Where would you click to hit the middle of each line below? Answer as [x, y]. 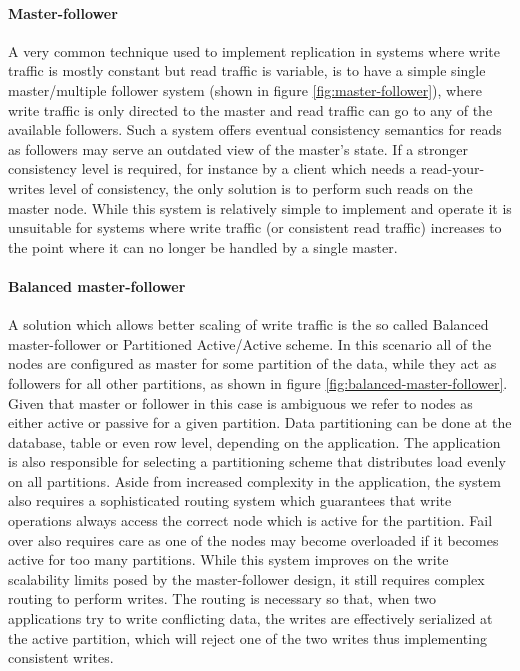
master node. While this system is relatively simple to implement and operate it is [260, 207]
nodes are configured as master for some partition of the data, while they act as [252, 363]
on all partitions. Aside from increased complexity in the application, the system [254, 480]
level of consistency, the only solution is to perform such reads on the [261, 187]
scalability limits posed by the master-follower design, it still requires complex [246, 578]
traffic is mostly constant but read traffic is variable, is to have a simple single [247, 70]
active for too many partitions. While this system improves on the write [228, 559]
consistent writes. [61, 657]
